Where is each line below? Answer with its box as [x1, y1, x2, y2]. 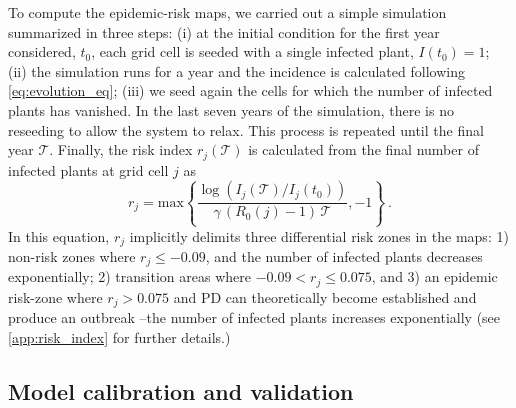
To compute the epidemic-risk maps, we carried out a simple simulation [8, 2, 447, 22]
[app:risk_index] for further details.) [8, 326, 231, 347]
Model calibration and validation [8, 375, 354, 406]
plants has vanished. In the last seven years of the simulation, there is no [8, 99, 454, 120]
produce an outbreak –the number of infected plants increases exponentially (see [8, 307, 501, 328]
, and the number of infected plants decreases [205, 246, 483, 267]
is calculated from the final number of [248, 139, 479, 160]
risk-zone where [8, 286, 103, 307]
